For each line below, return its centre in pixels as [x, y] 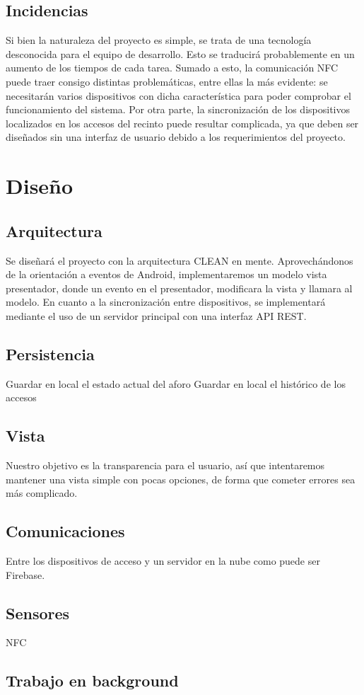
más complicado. [42, 493]
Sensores [38, 613]
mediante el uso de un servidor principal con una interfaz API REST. [156, 315]
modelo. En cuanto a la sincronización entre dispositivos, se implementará [166, 302]
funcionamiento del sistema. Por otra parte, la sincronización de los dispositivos [178, 109]
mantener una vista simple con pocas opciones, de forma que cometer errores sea [181, 479]
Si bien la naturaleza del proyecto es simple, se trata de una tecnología [159, 40]
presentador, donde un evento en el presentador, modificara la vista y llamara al [179, 288]
